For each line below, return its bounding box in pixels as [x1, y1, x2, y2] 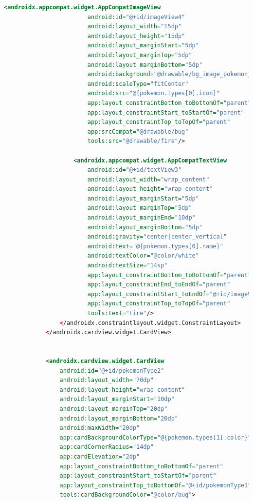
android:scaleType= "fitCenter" [87, 80, 189, 87]
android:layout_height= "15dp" [87, 32, 185, 40]
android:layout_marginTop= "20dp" [59, 405, 168, 412]
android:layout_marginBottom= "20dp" [59, 415, 178, 422]
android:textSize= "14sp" [87, 262, 168, 269]
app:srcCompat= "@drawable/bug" [87, 128, 189, 135]
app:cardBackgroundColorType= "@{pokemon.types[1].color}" [59, 434, 252, 441]
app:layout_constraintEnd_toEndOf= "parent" [87, 281, 231, 288]
